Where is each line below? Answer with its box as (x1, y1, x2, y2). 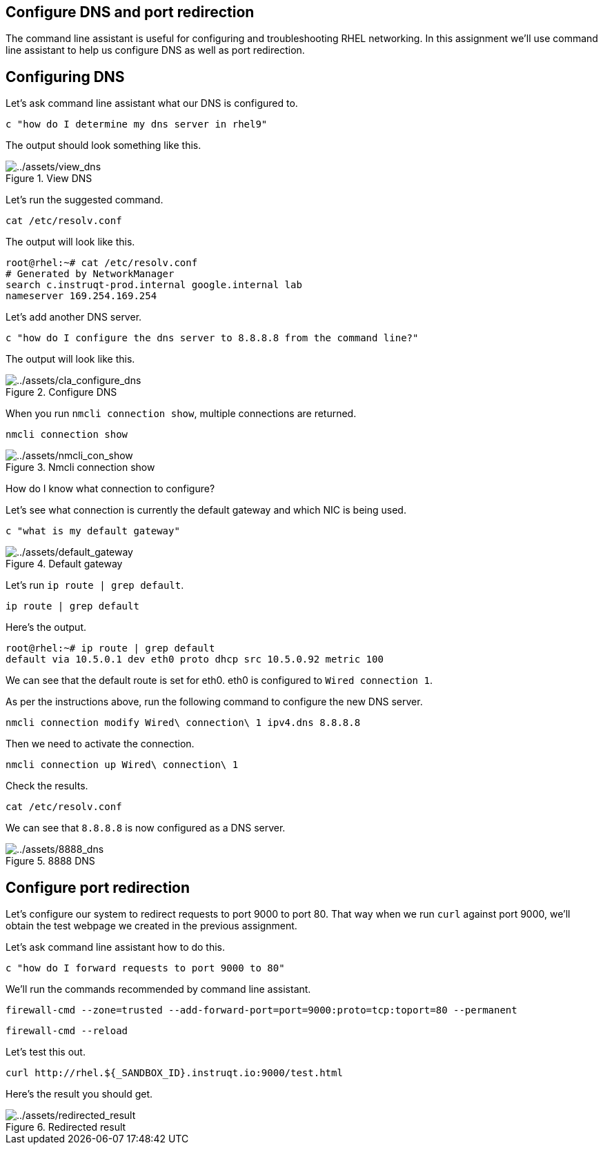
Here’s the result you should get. (6, 1088, 153, 1100)
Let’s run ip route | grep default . (6, 579, 184, 592)
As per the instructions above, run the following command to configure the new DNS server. (6, 696, 423, 708)
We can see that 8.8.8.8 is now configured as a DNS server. (6, 822, 286, 834)
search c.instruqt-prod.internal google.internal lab (6, 279, 302, 291)
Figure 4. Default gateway (6, 558, 123, 570)
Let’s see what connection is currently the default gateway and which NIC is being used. (6, 504, 406, 516)
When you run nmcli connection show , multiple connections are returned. (6, 407, 357, 420)
